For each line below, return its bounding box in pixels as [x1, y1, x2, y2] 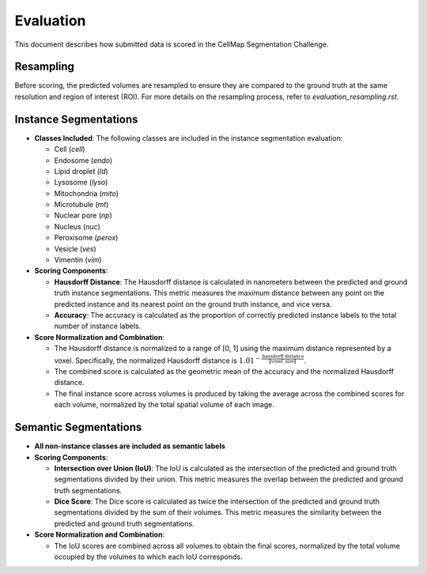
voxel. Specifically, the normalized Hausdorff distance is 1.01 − [54, 355, 261, 365]
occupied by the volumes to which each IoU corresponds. [54, 552, 243, 561]
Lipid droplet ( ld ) [54, 166, 108, 176]
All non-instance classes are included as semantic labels [34, 441, 225, 451]
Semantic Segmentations [14, 421, 142, 434]
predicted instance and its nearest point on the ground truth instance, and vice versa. [54, 299, 332, 308]
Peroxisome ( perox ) [54, 233, 119, 243]
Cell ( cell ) [54, 145, 86, 154]
